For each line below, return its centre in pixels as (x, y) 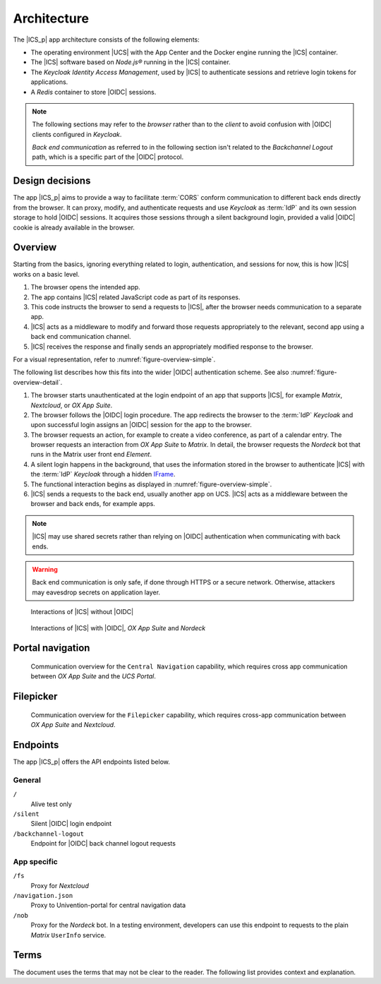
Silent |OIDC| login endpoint (71, 824)
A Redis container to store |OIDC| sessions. (93, 92)
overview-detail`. (38, 382)
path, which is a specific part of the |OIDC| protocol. (108, 157)
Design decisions (52, 181)
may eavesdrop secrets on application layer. (96, 592)
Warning (45, 569)
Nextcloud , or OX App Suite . (72, 405)
